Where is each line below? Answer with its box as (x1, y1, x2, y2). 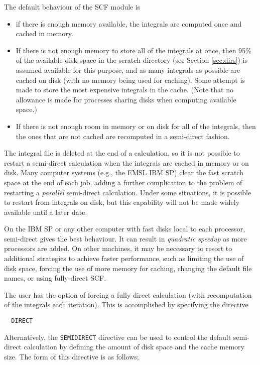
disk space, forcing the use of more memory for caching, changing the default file (4, 263, 252, 273)
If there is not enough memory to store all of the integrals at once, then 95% (16, 45, 251, 55)
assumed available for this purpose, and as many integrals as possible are (16, 64, 240, 75)
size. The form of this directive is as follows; (4, 351, 139, 361)
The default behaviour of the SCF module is (4, 2, 141, 12)
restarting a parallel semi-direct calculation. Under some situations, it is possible (4, 187, 251, 197)
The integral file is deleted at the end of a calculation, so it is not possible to (4, 148, 240, 158)
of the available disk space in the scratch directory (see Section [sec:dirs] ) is (16, 55, 247, 65)
